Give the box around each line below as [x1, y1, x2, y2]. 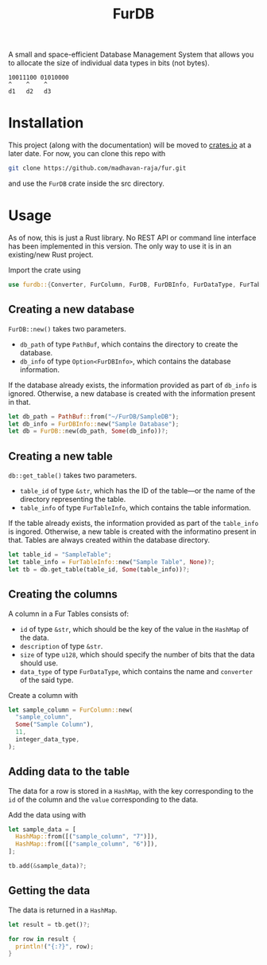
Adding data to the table [8, 765, 130, 779]
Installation [8, 114, 84, 132]
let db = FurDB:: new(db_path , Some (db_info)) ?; [8, 427, 169, 435]
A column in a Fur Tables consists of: [8, 609, 130, 618]
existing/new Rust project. [8, 249, 94, 259]
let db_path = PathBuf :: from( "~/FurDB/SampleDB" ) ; [8, 412, 180, 421]
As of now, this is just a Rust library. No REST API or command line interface [8, 233, 257, 242]
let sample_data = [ [8, 826, 77, 834]
